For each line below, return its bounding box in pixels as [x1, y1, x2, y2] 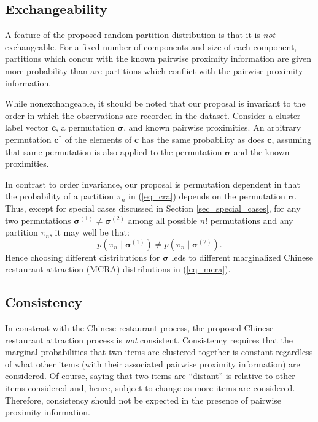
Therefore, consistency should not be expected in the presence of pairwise [5, 393, 282, 406]
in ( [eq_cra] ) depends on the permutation [128, 190, 285, 202]
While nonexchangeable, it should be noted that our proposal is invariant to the [5, 97, 306, 110]
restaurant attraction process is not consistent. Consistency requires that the [5, 333, 293, 346]
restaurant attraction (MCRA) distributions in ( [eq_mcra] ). [5, 263, 231, 275]
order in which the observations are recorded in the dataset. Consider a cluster [5, 109, 301, 121]
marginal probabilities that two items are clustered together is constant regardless [5, 345, 313, 358]
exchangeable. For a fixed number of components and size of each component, [5, 40, 297, 53]
